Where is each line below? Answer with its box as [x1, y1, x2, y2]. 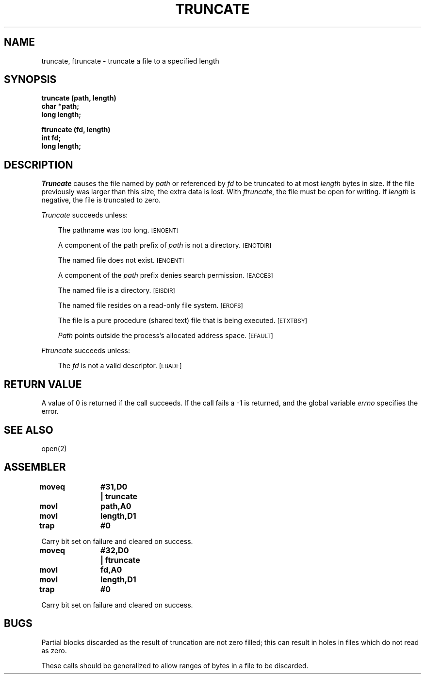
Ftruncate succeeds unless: [41, 346, 130, 355]
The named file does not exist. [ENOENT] [58, 256, 184, 265]
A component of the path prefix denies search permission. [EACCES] [58, 271, 273, 280]
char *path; [41, 102, 80, 111]
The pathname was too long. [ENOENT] [58, 226, 179, 235]
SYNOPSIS [4, 73, 57, 86]
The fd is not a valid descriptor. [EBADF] [58, 361, 182, 370]
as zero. [41, 646, 67, 655]
